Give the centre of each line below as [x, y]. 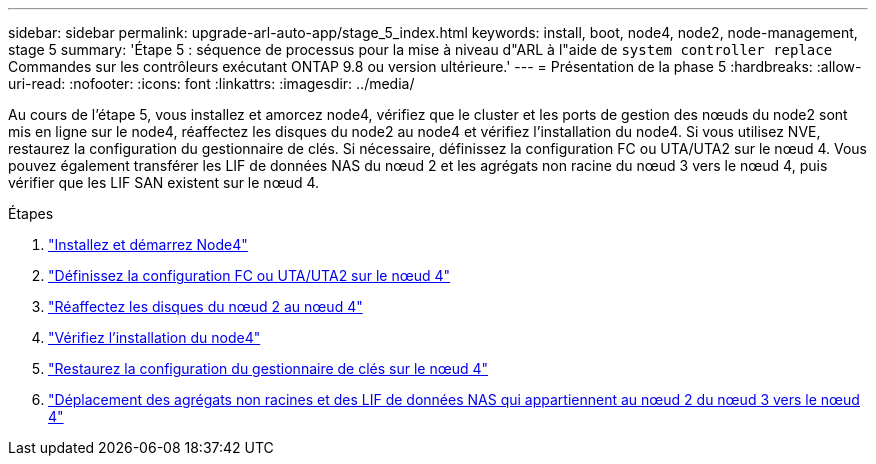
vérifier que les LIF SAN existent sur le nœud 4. [164, 182]
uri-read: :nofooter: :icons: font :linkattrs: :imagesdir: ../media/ [211, 83]
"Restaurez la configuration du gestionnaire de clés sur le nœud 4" [268, 368]
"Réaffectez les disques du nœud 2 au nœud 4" [205, 306]
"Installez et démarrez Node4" [148, 244]
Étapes [31, 213]
